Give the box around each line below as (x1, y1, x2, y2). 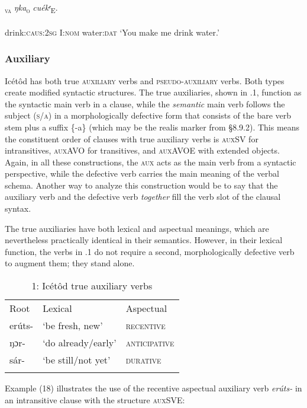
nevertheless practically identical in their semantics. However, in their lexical (5, 234, 283, 246)
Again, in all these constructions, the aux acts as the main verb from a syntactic (5, 155, 296, 168)
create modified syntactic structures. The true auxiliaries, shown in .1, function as (5, 86, 302, 98)
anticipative (125, 336, 174, 350)
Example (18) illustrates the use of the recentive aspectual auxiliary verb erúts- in (5, 382, 302, 394)
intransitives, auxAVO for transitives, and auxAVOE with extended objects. (5, 144, 280, 157)
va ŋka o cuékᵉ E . (5, 1, 58, 15)
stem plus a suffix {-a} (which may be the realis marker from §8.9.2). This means (5, 120, 300, 133)
